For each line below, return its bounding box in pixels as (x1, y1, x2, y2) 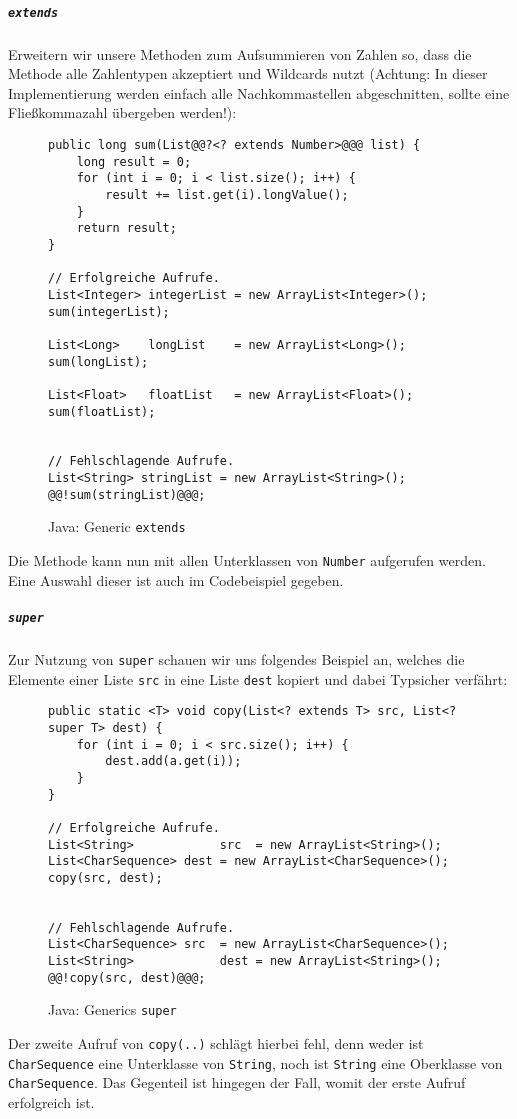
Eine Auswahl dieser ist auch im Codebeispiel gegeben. (8, 569, 344, 590)
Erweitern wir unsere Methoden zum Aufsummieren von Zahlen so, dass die (8, 43, 472, 64)
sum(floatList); (48, 404, 156, 419)
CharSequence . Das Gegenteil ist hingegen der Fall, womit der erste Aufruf (8, 1072, 466, 1093)
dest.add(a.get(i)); (105, 754, 242, 769)
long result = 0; (76, 154, 192, 169)
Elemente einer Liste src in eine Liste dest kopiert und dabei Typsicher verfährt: (8, 668, 508, 689)
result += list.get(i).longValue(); (105, 187, 349, 202)
